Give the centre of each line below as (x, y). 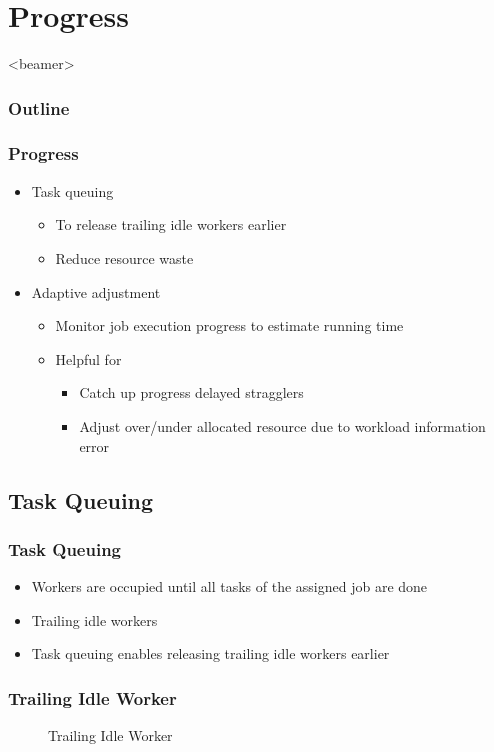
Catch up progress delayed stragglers (191, 392)
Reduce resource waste (124, 257)
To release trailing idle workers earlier (171, 224)
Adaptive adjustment (96, 291)
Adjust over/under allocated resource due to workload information (282, 425)
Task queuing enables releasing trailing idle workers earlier (210, 653)
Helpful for (88, 358)
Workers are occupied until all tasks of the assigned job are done (229, 586)
